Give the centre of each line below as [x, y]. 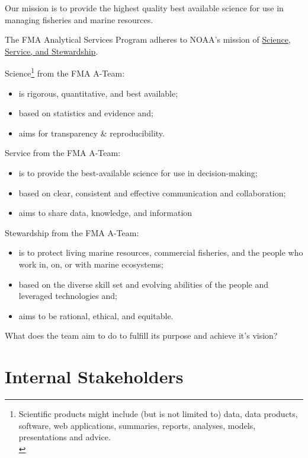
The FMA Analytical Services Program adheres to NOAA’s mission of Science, [148, 39]
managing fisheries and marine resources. [79, 19]
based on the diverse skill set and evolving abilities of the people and [143, 284]
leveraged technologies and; [68, 296]
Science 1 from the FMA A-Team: [65, 72]
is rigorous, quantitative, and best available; [98, 93]
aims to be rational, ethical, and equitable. [96, 315]
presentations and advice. [65, 437]
